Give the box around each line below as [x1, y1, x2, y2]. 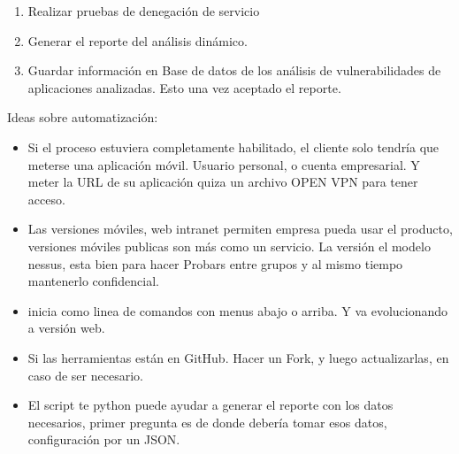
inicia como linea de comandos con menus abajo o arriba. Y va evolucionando [27, 301, 448, 319]
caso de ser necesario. [27, 366, 143, 384]
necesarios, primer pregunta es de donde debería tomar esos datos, [27, 412, 387, 431]
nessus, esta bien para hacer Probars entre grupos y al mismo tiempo [27, 254, 403, 273]
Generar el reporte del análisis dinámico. [27, 31, 248, 50]
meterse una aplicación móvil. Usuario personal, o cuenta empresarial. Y [27, 155, 420, 173]
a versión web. [27, 319, 105, 337]
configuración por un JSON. [27, 430, 180, 449]
